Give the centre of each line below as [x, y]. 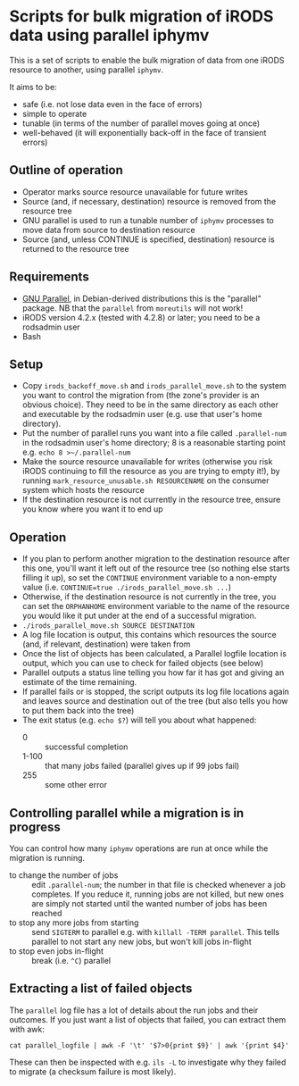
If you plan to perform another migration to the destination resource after [156, 559]
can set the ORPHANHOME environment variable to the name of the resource [156, 606]
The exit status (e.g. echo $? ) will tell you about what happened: [139, 720]
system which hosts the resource [83, 490]
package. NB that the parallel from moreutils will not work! [133, 308]
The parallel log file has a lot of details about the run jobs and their [134, 1010]
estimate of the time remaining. [79, 682]
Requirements [49, 277]
